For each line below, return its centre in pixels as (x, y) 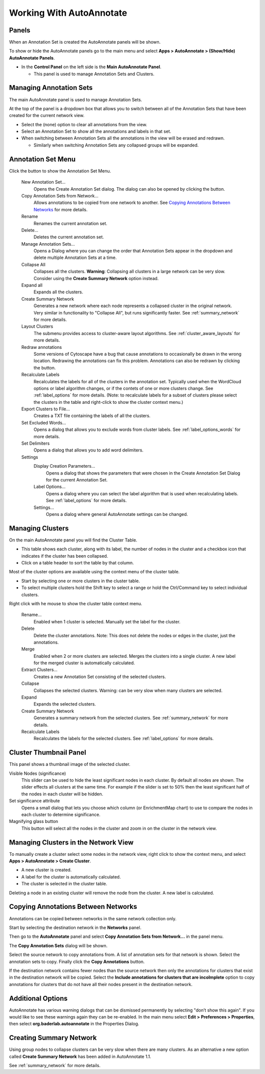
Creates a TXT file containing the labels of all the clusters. (92, 416)
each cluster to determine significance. (61, 815)
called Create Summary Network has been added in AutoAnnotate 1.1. (80, 1056)
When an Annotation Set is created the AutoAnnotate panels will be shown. (85, 42)
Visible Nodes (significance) (38, 773)
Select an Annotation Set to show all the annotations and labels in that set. (96, 131)
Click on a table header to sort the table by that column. (78, 563)
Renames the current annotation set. (70, 223)
